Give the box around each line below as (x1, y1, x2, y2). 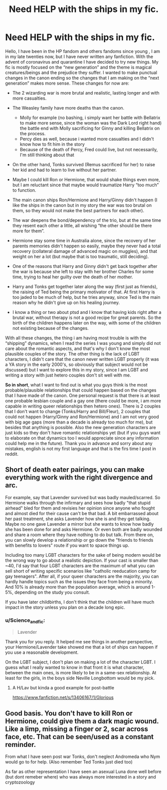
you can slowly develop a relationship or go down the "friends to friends (5, 537, 154, 543)
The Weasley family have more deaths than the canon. (12, 105, 125, 111)
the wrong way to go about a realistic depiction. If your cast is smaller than (5, 557, 159, 563)
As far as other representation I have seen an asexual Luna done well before (5, 768, 162, 774)
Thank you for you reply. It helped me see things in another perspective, (5, 639, 154, 645)
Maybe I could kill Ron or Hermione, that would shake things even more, (12, 176, 161, 182)
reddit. (5, 451, 19, 457)
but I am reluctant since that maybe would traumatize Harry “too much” (12, 182, 159, 188)
